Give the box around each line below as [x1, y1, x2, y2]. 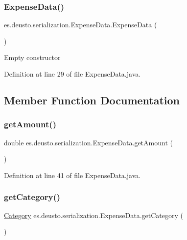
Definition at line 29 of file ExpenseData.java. [4, 69, 141, 79]
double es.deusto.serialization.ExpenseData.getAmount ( [4, 137, 173, 147]
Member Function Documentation [4, 92, 180, 107]
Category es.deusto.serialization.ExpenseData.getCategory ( [4, 210, 183, 220]
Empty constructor [4, 52, 61, 62]
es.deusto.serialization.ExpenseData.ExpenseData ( [4, 20, 157, 30]
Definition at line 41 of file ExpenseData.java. [4, 170, 141, 180]
